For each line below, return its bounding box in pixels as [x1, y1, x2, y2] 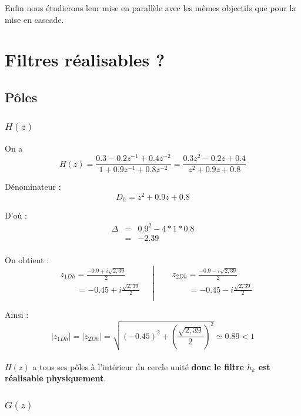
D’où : [5, 209, 27, 222]
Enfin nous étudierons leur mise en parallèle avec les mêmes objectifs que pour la [5, 2, 296, 14]
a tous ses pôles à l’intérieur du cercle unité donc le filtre [32, 360, 244, 373]
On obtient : [5, 253, 49, 266]
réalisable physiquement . [5, 372, 106, 384]
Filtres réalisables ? [5, 48, 165, 72]
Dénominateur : [5, 180, 61, 193]
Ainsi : [5, 308, 29, 320]
